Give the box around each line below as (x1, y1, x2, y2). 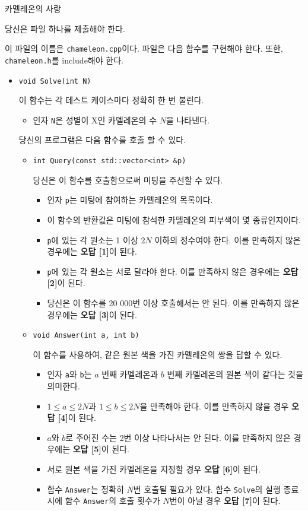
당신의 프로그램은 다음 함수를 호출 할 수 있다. (18, 134, 186, 146)
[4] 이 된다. (58, 411, 96, 424)
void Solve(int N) (18, 77, 91, 85)
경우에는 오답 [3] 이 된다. (47, 308, 137, 320)
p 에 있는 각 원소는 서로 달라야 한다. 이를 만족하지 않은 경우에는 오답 (47, 265, 299, 277)
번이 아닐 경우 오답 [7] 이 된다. (169, 494, 281, 507)
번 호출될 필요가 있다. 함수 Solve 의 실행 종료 (133, 483, 299, 495)
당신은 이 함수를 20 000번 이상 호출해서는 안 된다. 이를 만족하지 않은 (47, 297, 300, 309)
